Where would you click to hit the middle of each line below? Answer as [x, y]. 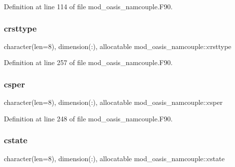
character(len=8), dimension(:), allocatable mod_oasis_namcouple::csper [113, 102]
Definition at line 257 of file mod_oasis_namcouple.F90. [88, 62]
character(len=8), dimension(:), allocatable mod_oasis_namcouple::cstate [114, 158]
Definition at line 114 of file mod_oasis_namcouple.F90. [88, 6]
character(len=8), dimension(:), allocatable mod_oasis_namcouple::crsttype [118, 46]
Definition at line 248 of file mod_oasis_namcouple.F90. [88, 118]
